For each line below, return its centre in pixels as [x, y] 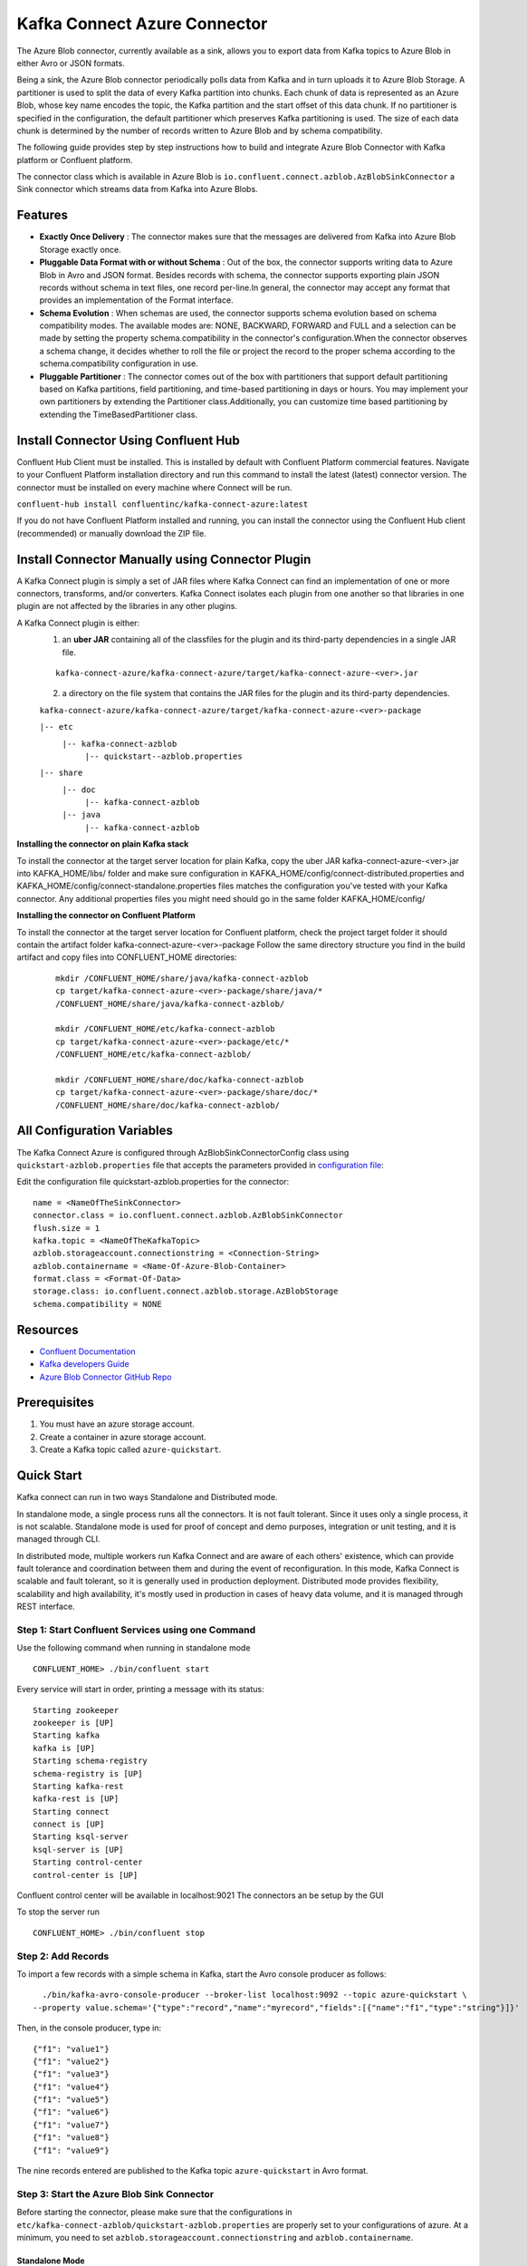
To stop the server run [58, 1912]
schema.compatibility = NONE [97, 1304]
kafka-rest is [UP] [76, 1799]
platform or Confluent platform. [75, 160]
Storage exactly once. [80, 249]
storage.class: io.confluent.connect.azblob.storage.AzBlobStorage [186, 1291]
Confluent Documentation [87, 1351]
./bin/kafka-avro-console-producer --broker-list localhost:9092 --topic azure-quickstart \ [255, 1995]
